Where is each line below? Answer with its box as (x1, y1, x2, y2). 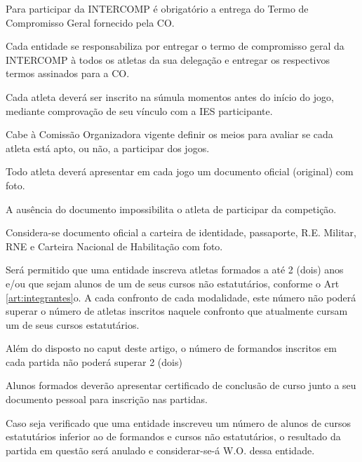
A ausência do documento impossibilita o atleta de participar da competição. (6, 201, 337, 216)
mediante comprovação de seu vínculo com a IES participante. (6, 103, 273, 118)
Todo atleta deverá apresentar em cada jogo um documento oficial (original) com (6, 164, 354, 179)
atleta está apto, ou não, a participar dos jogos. (6, 140, 210, 155)
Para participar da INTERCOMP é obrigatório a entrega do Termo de (6, 1, 309, 15)
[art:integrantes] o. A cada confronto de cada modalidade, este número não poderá (6, 290, 356, 304)
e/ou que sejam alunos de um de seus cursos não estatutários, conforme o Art (6, 276, 340, 290)
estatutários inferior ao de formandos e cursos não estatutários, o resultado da (6, 429, 341, 444)
